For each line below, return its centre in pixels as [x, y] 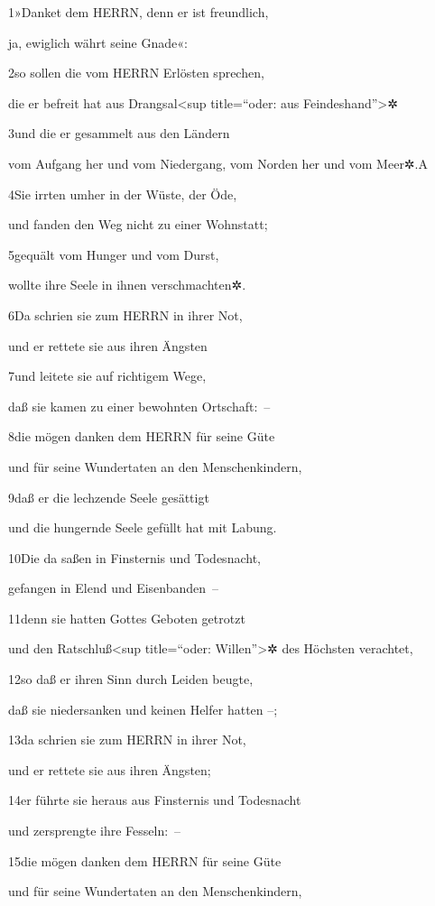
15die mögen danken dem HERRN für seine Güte [145, 860]
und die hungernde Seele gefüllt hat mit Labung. [143, 527]
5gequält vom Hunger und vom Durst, [114, 254]
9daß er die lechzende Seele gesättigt [109, 497]
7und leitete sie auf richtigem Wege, [107, 376]
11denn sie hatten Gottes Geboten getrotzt [127, 618]
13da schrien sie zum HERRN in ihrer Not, [127, 740]
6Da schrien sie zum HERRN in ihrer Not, [125, 314]
